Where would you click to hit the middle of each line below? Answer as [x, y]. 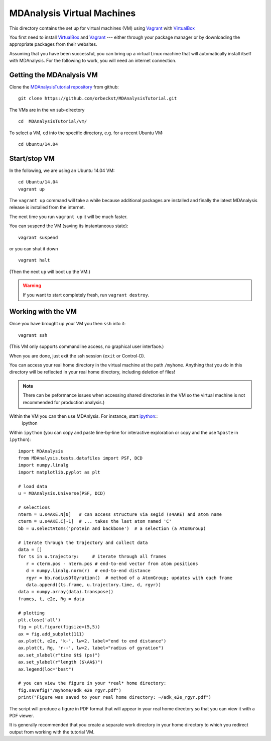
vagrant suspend [38, 237]
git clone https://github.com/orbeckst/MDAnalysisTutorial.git [98, 99]
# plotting [32, 613]
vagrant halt [34, 260]
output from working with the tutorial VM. [52, 732]
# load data [33, 486]
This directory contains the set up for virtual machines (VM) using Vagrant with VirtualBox [102, 28]
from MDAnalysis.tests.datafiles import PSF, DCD [81, 458]
